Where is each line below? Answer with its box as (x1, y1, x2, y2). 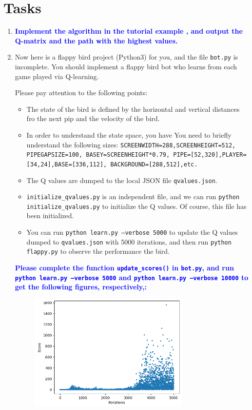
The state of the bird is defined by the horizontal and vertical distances (26, 103, 240, 114)
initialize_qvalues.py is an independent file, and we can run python (26, 191, 240, 202)
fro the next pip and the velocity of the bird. (26, 113, 160, 123)
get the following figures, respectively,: (15, 282, 147, 292)
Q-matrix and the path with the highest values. (15, 35, 178, 45)
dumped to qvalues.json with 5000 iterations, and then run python (26, 236, 232, 246)
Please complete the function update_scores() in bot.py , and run (15, 263, 234, 273)
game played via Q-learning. (15, 71, 99, 81)
